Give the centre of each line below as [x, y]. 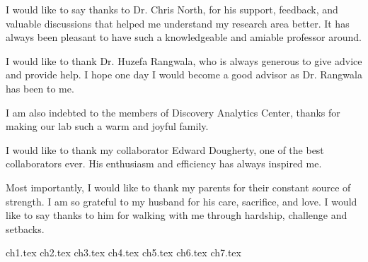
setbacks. [25, 228]
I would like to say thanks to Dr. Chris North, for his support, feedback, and [172, 9]
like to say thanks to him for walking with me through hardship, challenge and [177, 215]
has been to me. [40, 88]
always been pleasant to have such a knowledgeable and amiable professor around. [184, 37]
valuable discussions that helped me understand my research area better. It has [178, 23]
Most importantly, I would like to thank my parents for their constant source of [178, 187]
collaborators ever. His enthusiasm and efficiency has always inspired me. [164, 163]
